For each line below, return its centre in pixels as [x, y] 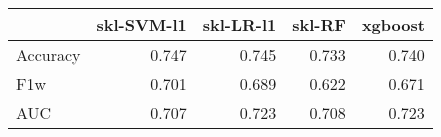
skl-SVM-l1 [141, 24]
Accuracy [48, 54]
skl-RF [319, 24]
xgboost [393, 24]
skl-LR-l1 [239, 24]
